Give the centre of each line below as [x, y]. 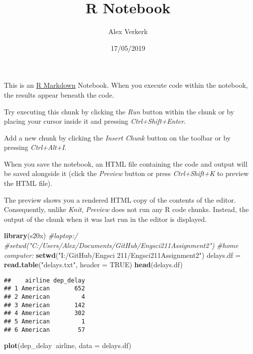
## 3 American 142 [45, 305]
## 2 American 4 [45, 297]
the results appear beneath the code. [59, 94]
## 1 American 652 [45, 289]
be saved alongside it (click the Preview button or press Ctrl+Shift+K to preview [126, 173]
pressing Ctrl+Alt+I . [35, 147]
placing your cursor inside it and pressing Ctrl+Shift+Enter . [95, 121]
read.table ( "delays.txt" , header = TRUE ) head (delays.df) [93, 265]
